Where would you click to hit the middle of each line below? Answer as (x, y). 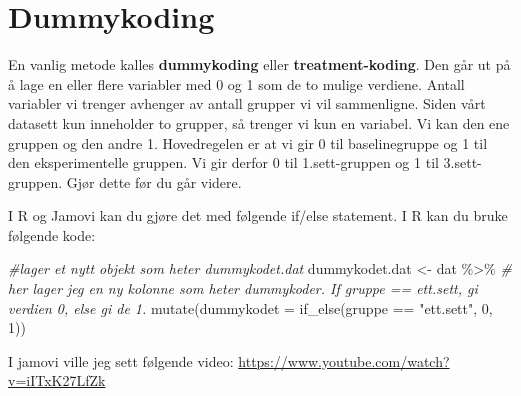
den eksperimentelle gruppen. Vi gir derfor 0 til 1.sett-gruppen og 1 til (223, 162)
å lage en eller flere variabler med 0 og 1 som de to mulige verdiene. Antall (236, 83)
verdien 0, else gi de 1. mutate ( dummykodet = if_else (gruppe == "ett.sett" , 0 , (250, 307)
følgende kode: (52, 234)
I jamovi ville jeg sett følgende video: (121, 360)
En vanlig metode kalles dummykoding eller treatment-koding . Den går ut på (259, 64)
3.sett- (462, 162)
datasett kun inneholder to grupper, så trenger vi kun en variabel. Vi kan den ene (259, 122)
